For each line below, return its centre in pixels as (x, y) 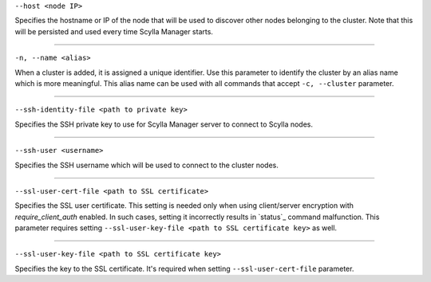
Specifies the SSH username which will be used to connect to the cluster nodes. (146, 165)
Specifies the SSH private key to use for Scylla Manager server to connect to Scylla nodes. (164, 124)
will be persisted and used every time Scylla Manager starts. (114, 31)
